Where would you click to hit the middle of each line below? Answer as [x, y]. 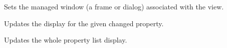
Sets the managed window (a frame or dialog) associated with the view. [114, 6]
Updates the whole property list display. [66, 40]
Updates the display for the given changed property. [84, 23]
